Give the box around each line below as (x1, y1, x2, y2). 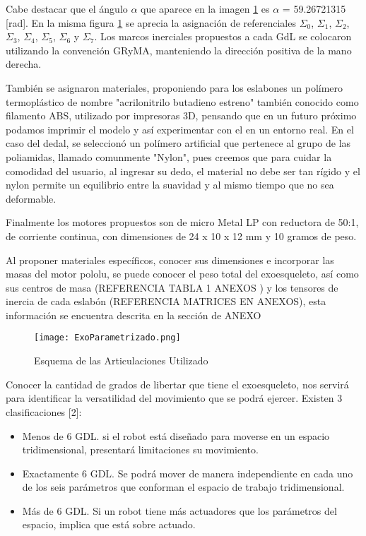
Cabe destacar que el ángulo (6, 1, 128, 16)
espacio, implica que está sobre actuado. (22, 517, 196, 532)
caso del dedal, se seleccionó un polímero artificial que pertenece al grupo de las (6, 136, 351, 150)
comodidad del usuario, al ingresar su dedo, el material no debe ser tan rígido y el (6, 163, 360, 178)
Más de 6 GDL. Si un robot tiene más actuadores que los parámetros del (22, 503, 337, 518)
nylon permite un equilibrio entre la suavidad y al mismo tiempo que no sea (6, 177, 334, 192)
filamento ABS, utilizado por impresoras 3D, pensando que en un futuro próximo (6, 108, 357, 123)
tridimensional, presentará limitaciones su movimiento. (22, 442, 259, 457)
